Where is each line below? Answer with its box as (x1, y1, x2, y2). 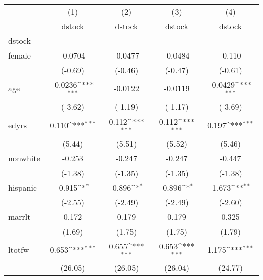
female (8, 49, 31, 61)
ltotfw (8, 243, 29, 255)
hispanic (8, 181, 37, 193)
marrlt (8, 210, 31, 222)
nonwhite (8, 152, 40, 164)
